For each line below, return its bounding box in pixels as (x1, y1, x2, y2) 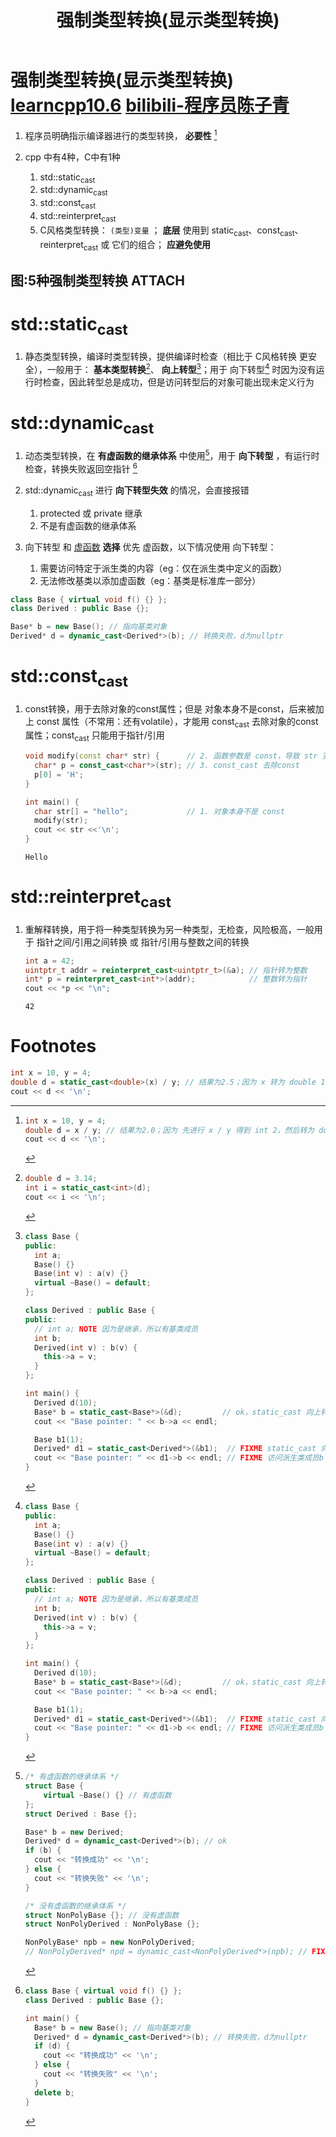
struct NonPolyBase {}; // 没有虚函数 (24, 1910, 180, 1920)
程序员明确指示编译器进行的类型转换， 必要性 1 (24, 127, 218, 141)
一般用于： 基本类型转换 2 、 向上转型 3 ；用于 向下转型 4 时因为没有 (46, 362, 317, 375)
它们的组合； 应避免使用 (111, 238, 212, 250)
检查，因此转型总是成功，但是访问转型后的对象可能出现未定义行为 (42, 376, 315, 388)
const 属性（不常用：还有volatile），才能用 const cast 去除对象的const (36, 715, 319, 730)
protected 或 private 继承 (39, 507, 143, 519)
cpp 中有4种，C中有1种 (24, 151, 121, 163)
